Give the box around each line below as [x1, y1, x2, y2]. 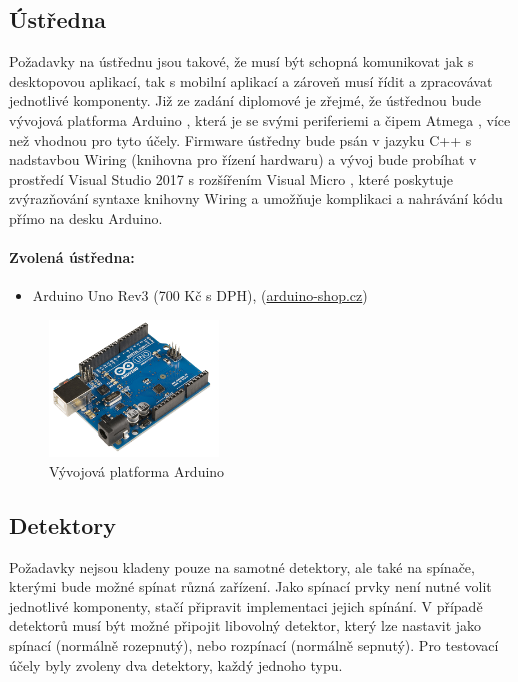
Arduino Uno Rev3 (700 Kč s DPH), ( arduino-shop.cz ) [32, 285, 368, 306]
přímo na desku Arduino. [9, 207, 163, 228]
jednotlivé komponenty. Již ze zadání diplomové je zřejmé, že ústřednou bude [9, 90, 482, 111]
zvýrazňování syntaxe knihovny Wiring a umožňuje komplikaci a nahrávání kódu [9, 188, 503, 209]
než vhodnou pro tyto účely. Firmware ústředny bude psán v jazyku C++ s [9, 129, 472, 150]
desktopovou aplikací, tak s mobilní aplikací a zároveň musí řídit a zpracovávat [9, 70, 493, 91]
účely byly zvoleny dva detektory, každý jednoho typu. [9, 654, 343, 675]
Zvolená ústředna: [9, 247, 135, 268]
